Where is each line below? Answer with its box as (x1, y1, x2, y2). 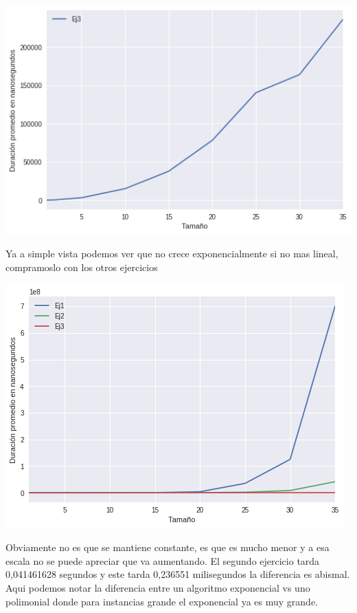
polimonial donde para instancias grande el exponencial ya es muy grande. (5, 594, 318, 608)
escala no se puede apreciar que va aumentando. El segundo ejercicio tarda (5, 553, 320, 568)
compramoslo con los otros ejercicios (5, 259, 158, 274)
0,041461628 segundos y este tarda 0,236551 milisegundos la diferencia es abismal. (5, 567, 350, 581)
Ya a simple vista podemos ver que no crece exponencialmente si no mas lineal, (5, 246, 338, 261)
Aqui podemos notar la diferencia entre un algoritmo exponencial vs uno (5, 580, 310, 594)
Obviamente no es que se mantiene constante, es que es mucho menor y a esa (5, 540, 330, 555)
